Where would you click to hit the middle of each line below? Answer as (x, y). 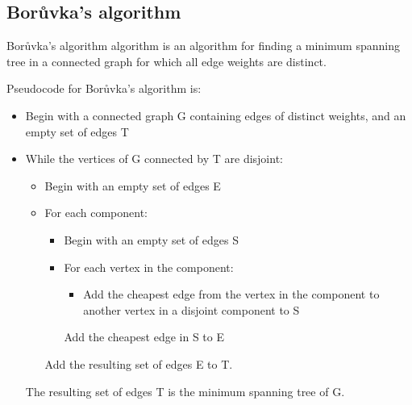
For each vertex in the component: (149, 267)
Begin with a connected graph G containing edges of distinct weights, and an (216, 115)
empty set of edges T (77, 131)
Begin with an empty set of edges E (133, 185)
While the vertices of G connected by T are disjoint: (154, 159)
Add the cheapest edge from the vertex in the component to (231, 294)
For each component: (96, 213)
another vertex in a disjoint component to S (191, 309)
